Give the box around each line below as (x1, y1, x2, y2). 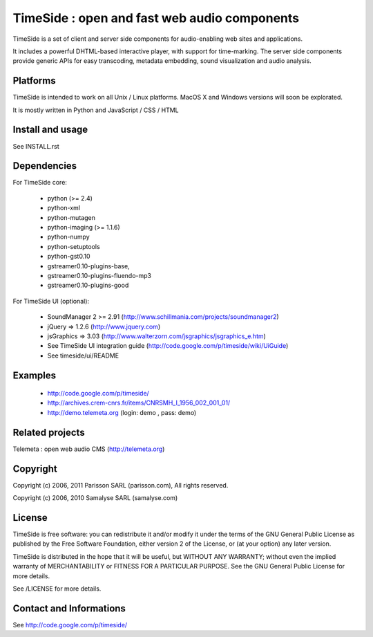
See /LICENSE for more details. (12, 584, 102, 593)
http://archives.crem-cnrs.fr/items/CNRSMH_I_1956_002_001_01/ (47, 398, 231, 407)
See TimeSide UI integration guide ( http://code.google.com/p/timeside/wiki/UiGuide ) (47, 342, 289, 350)
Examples (12, 369, 57, 381)
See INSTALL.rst (12, 142, 60, 150)
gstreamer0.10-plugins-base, (47, 261, 131, 270)
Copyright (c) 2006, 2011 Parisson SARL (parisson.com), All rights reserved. (12, 481, 229, 489)
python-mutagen (47, 213, 96, 221)
